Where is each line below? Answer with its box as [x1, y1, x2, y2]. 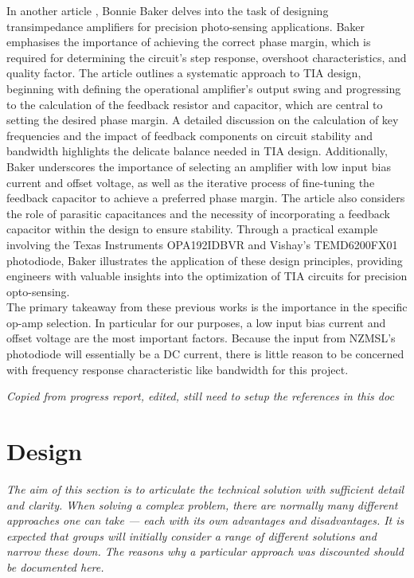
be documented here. [6, 558, 104, 575]
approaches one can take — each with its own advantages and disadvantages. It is [6, 512, 404, 529]
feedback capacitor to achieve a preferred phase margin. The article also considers [6, 189, 405, 206]
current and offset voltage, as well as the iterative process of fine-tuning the [6, 174, 375, 190]
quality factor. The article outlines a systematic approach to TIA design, [6, 64, 361, 81]
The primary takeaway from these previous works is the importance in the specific [6, 299, 408, 315]
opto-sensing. [6, 283, 70, 299]
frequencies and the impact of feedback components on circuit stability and [6, 127, 373, 143]
